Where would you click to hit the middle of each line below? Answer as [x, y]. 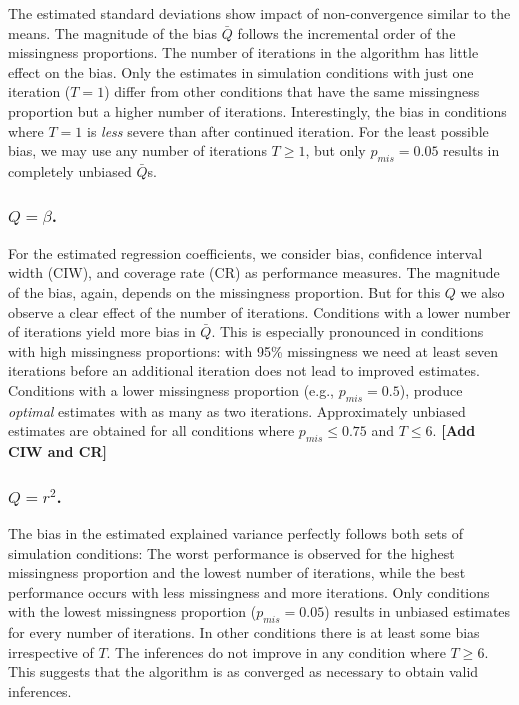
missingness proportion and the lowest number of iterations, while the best [237, 572]
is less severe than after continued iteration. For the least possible [287, 130]
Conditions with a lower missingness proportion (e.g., [171, 389]
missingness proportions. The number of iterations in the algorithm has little [243, 52]
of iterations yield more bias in [102, 331]
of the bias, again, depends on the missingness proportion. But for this [224, 291]
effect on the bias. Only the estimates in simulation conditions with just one [241, 71]
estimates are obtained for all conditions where [151, 430]
